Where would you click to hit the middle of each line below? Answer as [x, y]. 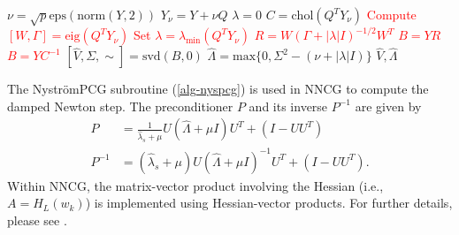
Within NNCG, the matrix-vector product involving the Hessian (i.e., [195, 185]
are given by [388, 106]
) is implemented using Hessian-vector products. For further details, [269, 203]
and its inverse [288, 106]
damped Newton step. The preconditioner [120, 106]
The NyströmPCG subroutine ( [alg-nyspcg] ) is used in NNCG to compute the [218, 89]
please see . [37, 220]
